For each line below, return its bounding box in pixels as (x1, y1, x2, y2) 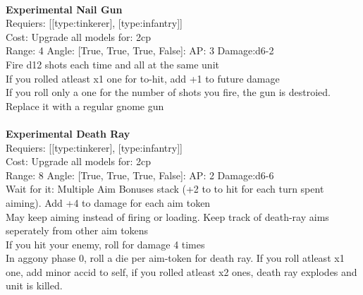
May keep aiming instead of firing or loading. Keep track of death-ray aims (6, 209, 329, 224)
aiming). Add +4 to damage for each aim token (6, 195, 211, 210)
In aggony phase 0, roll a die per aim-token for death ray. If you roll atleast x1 (6, 251, 345, 265)
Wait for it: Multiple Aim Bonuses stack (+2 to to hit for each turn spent (6, 181, 324, 196)
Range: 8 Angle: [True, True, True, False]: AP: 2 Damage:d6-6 (6, 167, 274, 182)
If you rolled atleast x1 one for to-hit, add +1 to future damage (6, 71, 280, 85)
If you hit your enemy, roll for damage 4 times (6, 236, 205, 251)
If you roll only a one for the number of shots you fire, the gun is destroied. (6, 85, 331, 100)
